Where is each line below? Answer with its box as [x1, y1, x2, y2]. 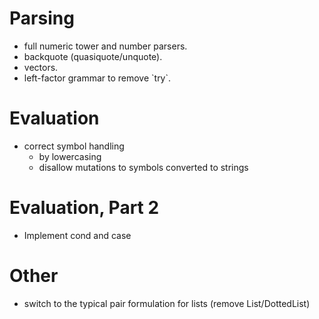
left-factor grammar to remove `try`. [23, 72, 172, 84]
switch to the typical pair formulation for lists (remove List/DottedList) [23, 297, 311, 309]
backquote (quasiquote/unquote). [23, 50, 163, 62]
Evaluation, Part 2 [9, 197, 160, 219]
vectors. [23, 61, 59, 73]
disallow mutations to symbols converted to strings [38, 161, 249, 173]
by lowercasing [38, 150, 102, 162]
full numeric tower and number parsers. [23, 40, 188, 52]
